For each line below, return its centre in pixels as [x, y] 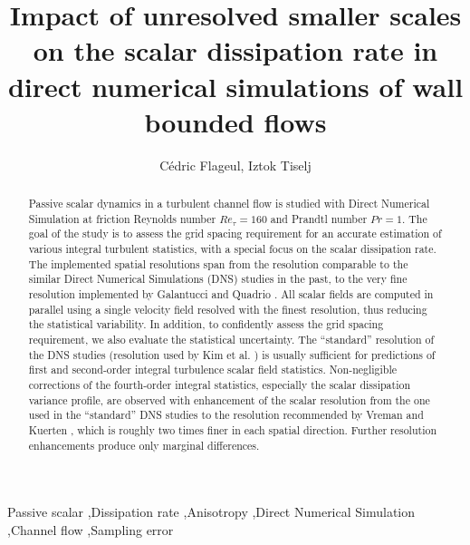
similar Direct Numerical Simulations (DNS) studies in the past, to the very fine [218, 279]
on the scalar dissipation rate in [235, 50]
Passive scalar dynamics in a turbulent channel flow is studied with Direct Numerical [229, 204]
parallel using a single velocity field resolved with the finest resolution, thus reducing [228, 309]
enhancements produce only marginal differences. [144, 445]
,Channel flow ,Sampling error [91, 529]
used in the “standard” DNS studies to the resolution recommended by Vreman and [226, 415]
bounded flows [235, 121]
